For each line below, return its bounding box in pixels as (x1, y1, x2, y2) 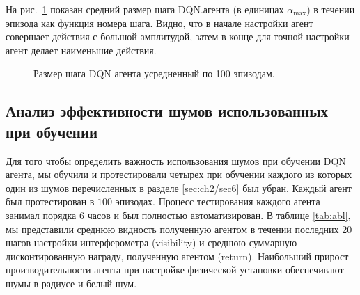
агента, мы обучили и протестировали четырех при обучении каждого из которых (6, 167, 352, 182)
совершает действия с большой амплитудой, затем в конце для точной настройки (6, 29, 350, 44)
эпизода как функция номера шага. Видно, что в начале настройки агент (6, 15, 313, 30)
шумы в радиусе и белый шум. (6, 276, 137, 290)
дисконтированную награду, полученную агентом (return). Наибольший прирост (6, 248, 349, 263)
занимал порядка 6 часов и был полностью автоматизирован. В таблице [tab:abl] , (6, 207, 351, 222)
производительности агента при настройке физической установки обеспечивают (6, 262, 344, 277)
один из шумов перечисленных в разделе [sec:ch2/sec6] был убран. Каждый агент (6, 180, 352, 195)
